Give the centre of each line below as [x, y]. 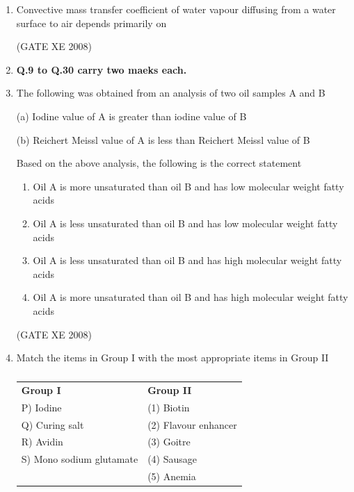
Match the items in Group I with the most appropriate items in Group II [172, 358]
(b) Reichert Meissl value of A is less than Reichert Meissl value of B [163, 139]
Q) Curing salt [53, 424]
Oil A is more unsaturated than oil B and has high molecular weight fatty [191, 297]
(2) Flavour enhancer [192, 424]
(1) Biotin [169, 407]
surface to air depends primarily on [91, 23]
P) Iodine [41, 407]
